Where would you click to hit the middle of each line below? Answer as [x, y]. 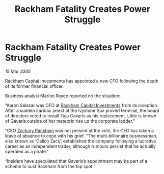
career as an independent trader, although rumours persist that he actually [81, 146]
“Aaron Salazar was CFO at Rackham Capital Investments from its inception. [82, 105]
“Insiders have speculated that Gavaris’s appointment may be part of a [76, 161]
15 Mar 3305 [18, 71]
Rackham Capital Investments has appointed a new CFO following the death [82, 81]
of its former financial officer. [34, 86]
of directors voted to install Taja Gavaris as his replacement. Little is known [81, 116]
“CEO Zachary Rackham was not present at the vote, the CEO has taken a [80, 130]
